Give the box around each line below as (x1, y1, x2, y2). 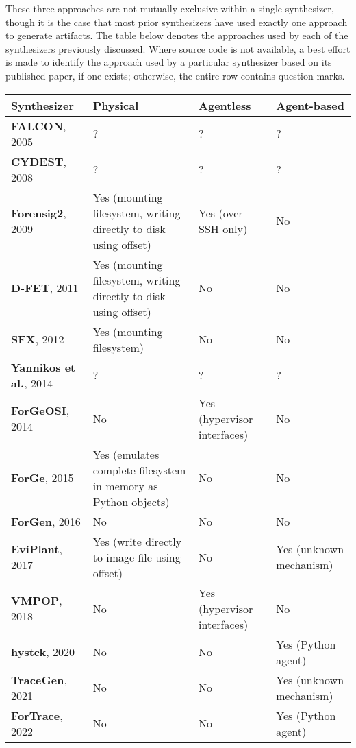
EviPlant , (11, 541, 62, 557)
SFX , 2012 (11, 331, 64, 348)
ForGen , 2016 (11, 513, 81, 529)
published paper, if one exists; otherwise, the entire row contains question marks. (5, 68, 345, 82)
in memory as (92, 477, 158, 494)
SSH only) (199, 220, 248, 237)
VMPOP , (11, 592, 62, 609)
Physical (92, 97, 139, 113)
